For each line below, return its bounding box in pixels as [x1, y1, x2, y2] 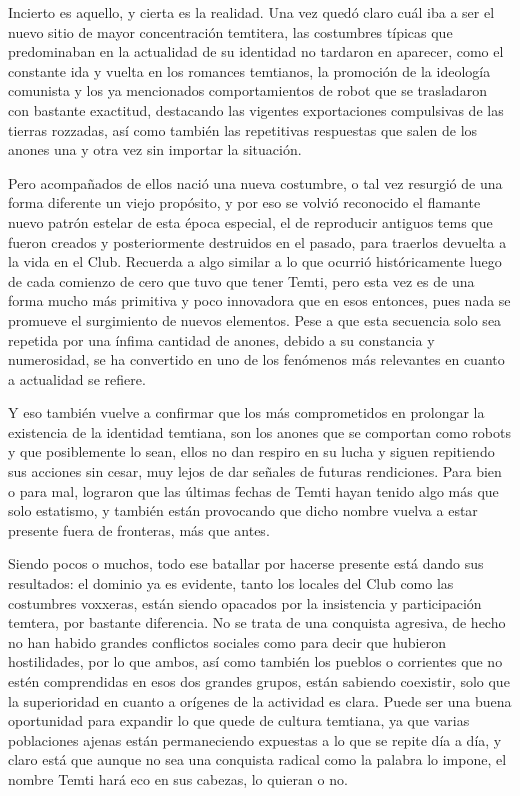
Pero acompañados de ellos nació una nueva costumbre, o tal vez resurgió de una [8, 172, 503, 193]
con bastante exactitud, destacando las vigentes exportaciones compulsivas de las [8, 99, 504, 120]
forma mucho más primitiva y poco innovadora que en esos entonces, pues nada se [8, 290, 511, 311]
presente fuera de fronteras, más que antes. [8, 519, 270, 540]
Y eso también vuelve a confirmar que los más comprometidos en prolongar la [8, 402, 485, 423]
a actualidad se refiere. [8, 368, 146, 389]
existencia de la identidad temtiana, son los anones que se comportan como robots [8, 421, 511, 442]
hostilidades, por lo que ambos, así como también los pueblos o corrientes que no [8, 651, 503, 672]
